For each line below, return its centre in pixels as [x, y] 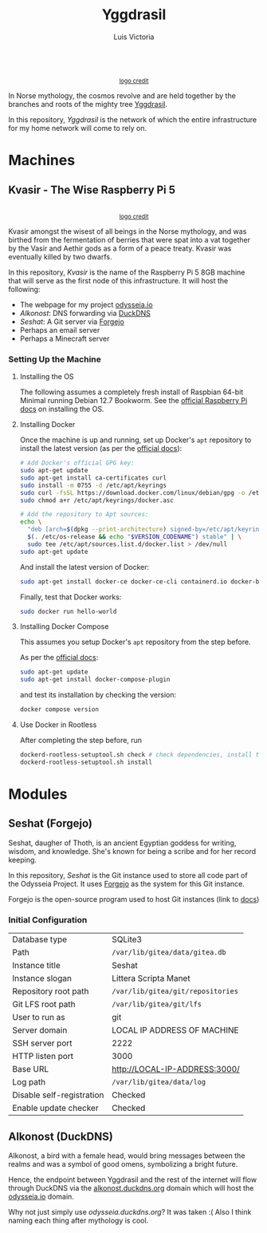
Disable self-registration [58, 1095]
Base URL [31, 1069]
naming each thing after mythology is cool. [79, 1220]
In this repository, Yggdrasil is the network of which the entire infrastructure [133, 119]
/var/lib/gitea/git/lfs [156, 1004]
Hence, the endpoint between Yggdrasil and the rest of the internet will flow [133, 1180]
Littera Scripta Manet [151, 978]
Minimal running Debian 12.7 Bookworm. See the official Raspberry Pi [133, 401]
